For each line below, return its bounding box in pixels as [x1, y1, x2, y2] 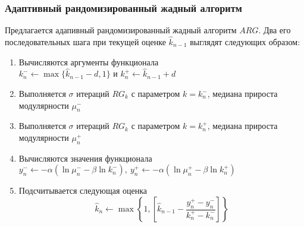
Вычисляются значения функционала [18, 152, 152, 164]
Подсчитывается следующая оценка [18, 184, 147, 197]
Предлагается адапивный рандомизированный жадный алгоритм [5, 24, 237, 36]
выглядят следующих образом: [190, 36, 300, 48]
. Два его [258, 24, 291, 36]
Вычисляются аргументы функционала [18, 55, 159, 68]
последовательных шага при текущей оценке [5, 36, 166, 48]
